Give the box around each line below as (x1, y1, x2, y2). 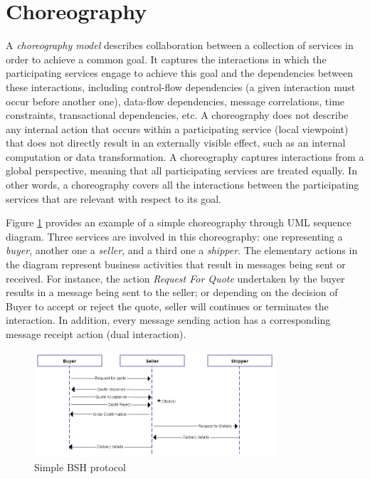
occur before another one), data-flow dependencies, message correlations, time (6, 93, 345, 108)
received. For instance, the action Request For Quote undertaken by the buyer (6, 270, 345, 285)
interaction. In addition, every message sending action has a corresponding (6, 312, 331, 327)
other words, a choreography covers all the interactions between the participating (6, 177, 359, 192)
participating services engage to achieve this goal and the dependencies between (6, 65, 354, 80)
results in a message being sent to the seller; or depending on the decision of (6, 285, 338, 300)
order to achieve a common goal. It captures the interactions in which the (6, 51, 327, 66)
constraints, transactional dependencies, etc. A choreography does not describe (6, 107, 349, 122)
